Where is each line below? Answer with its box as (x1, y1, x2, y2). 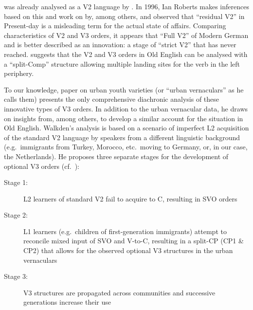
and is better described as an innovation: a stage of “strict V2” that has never (4, 39, 236, 50)
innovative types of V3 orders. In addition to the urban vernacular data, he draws (4, 103, 248, 113)
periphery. (4, 68, 34, 78)
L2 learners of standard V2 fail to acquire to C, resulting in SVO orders (23, 193, 237, 203)
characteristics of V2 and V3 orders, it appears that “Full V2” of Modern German (4, 30, 249, 40)
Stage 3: (4, 271, 28, 281)
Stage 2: (4, 210, 28, 220)
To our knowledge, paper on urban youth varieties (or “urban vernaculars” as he (4, 84, 244, 94)
